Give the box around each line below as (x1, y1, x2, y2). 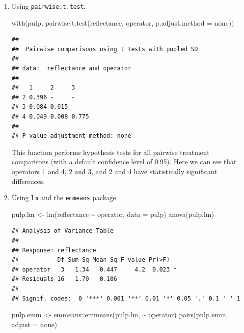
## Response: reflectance (11, 246, 96, 254)
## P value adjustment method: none (11, 132, 132, 140)
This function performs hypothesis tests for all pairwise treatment (11, 147, 210, 157)
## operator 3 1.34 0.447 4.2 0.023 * (11, 266, 177, 273)
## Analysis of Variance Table (11, 227, 114, 235)
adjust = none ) (11, 319, 57, 329)
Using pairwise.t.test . (11, 1, 86, 11)
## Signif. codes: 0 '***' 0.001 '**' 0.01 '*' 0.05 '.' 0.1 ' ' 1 (11, 295, 241, 302)
